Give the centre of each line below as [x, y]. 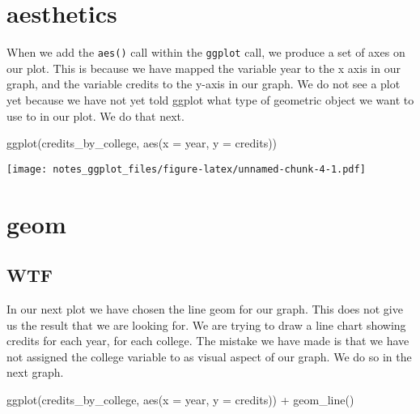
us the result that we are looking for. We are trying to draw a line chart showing [206, 324]
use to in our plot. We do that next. [95, 115]
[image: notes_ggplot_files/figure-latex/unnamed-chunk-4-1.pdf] [186, 169]
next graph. [35, 372]
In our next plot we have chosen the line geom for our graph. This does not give [205, 308]
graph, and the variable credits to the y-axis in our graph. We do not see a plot [204, 84]
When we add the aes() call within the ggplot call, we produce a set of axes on [206, 52]
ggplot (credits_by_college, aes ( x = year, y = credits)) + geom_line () [180, 399]
